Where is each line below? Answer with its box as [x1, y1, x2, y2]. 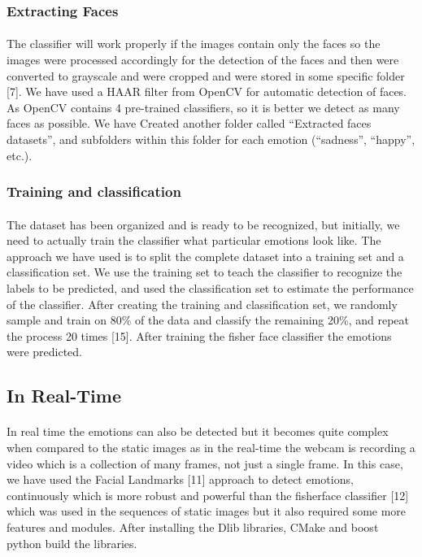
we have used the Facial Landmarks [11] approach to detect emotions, [7, 471, 354, 488]
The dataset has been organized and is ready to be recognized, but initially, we [7, 215, 400, 233]
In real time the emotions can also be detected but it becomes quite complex [7, 423, 389, 440]
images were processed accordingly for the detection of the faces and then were [7, 51, 399, 68]
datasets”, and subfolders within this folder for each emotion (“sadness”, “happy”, [7, 131, 415, 147]
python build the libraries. [7, 534, 137, 551]
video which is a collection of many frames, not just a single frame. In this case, [7, 455, 403, 472]
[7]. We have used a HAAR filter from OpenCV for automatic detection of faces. [7, 83, 407, 100]
